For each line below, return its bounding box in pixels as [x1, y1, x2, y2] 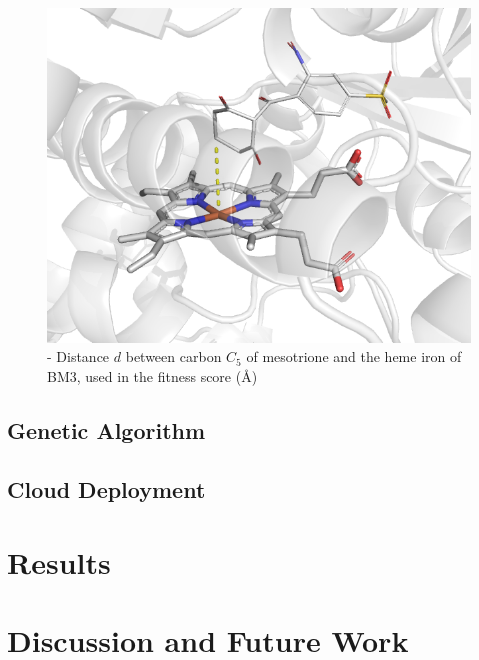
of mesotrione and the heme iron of [246, 346, 462, 367]
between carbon [125, 346, 222, 367]
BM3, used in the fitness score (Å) [47, 365, 258, 386]
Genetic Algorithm [7, 414, 206, 445]
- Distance [47, 346, 110, 367]
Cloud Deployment [7, 473, 206, 504]
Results [7, 542, 111, 583]
